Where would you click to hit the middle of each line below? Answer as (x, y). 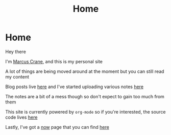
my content (17, 76)
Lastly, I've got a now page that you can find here (57, 127)
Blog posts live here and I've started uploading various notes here (75, 87)
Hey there (16, 51)
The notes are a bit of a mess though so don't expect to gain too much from (85, 96)
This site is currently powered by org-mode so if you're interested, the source (86, 112)
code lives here (21, 117)
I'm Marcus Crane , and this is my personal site (54, 61)
